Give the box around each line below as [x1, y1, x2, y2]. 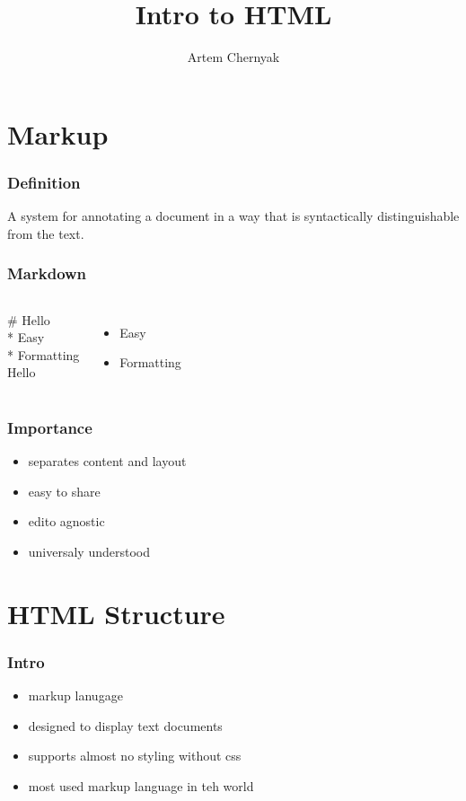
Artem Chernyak [187, 48, 280, 66]
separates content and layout [28, 451, 187, 470]
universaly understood [28, 541, 151, 560]
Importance [7, 416, 92, 438]
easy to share [28, 481, 101, 500]
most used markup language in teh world [28, 776, 254, 795]
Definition [7, 171, 81, 193]
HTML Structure [7, 594, 225, 631]
